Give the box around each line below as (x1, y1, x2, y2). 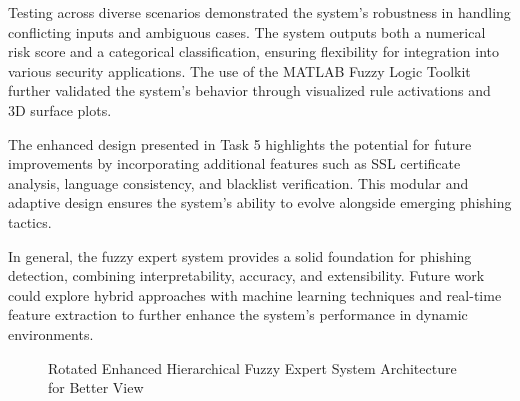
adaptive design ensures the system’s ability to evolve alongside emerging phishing (8, 192, 512, 213)
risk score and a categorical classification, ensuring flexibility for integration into (8, 41, 500, 62)
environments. (8, 323, 94, 344)
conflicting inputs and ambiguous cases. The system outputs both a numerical (8, 21, 486, 42)
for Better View (48, 377, 144, 398)
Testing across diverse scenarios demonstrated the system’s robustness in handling (8, 2, 511, 22)
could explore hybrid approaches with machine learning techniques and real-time (8, 284, 502, 305)
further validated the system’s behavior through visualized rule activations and (8, 80, 491, 101)
